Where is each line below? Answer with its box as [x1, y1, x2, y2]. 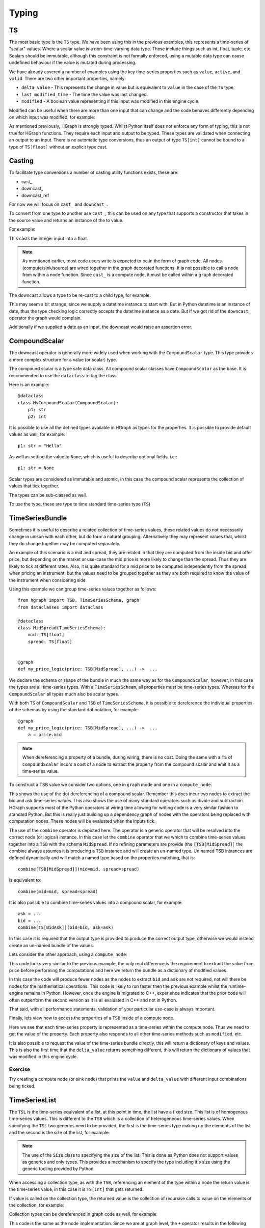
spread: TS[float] [27, 639, 73, 644]
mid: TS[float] [27, 632, 65, 638]
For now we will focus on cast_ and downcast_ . [9, 201, 108, 207]
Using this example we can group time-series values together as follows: [9, 586, 157, 592]
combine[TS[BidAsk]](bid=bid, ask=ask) [18, 925, 114, 930]
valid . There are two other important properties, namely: [9, 76, 126, 82]
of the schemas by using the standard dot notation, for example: [9, 707, 139, 713]
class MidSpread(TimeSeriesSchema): [18, 625, 106, 631]
